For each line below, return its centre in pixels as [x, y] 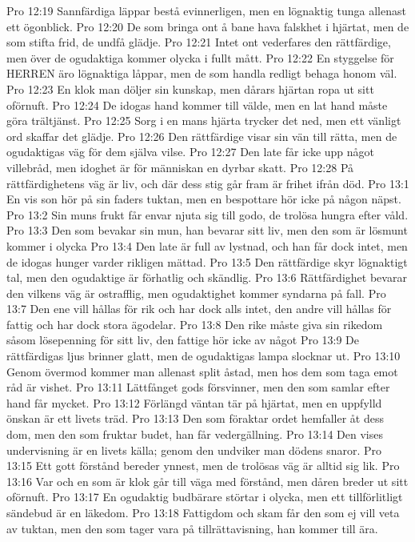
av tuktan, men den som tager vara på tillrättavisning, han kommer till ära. [192, 528]
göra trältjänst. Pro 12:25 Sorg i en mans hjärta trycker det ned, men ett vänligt [204, 120]
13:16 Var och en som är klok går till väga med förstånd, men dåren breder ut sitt [207, 481]
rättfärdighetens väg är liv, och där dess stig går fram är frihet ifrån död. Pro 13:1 [208, 183]
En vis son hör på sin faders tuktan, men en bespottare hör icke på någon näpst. [204, 199]
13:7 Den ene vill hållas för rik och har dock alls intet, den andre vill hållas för [199, 309]
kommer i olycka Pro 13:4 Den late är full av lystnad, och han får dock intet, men [207, 245]
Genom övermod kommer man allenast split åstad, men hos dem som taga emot [202, 371]
